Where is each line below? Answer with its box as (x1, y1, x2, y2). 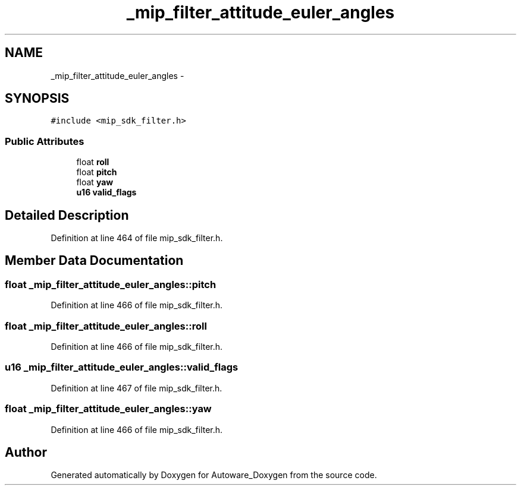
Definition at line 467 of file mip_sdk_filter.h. (51, 382, 222, 393)
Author (5, 444, 47, 460)
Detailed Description (5, 207, 129, 223)
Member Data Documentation (5, 253, 184, 268)
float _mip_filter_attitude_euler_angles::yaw (5, 403, 212, 415)
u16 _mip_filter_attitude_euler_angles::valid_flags (5, 361, 238, 374)
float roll (76, 157, 109, 167)
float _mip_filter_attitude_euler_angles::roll (5, 320, 207, 332)
